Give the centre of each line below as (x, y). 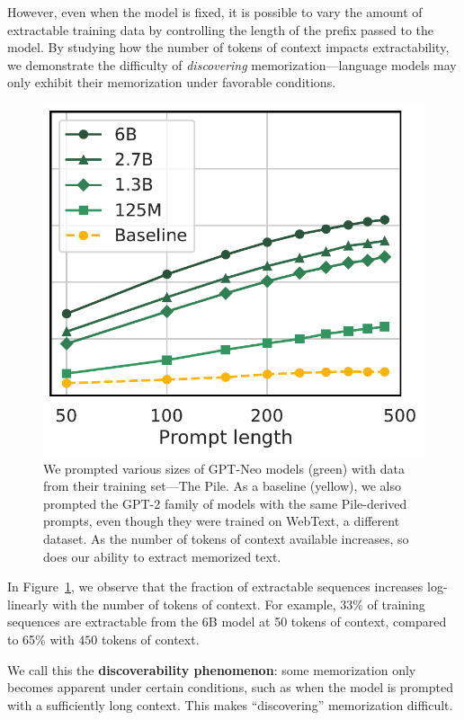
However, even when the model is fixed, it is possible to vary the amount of (215, 12)
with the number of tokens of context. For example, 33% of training (239, 604)
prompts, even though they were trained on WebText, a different (222, 521)
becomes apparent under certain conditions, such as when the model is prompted (230, 687)
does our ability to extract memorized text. (162, 556)
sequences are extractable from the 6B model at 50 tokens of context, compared (227, 622)
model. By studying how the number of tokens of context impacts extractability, (228, 47)
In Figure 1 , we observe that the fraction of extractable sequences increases (215, 587)
